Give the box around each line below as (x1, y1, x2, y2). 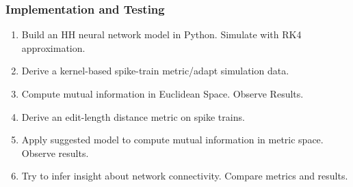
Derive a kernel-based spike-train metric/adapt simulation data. (21, 63, 289, 78)
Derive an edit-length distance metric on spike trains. (21, 109, 245, 124)
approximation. (21, 40, 86, 55)
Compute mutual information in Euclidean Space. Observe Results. (21, 87, 304, 100)
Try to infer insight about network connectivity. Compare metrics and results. (21, 169, 348, 183)
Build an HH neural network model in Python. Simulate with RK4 (21, 27, 302, 42)
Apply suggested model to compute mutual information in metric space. (21, 132, 324, 147)
